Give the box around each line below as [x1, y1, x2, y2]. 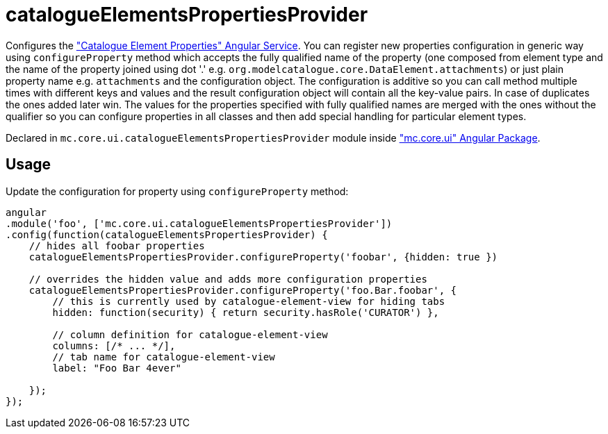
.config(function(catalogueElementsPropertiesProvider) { [6, 228, 328, 240]
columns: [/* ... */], [52, 340, 176, 351]
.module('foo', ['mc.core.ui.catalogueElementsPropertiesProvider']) [6, 217, 393, 229]
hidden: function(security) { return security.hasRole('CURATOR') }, [52, 306, 439, 318]
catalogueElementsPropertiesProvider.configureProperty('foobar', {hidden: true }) [28, 251, 498, 262]
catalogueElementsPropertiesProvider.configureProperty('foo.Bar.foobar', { [28, 284, 457, 296]
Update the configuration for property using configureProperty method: [6, 185, 349, 197]
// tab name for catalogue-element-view [52, 351, 275, 362]
